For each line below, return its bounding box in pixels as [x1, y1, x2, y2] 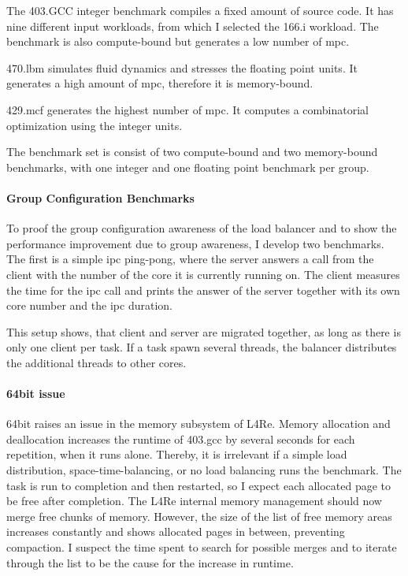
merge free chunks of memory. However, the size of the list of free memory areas [6, 507, 392, 524]
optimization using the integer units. [6, 117, 183, 133]
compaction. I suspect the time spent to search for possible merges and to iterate [6, 539, 397, 556]
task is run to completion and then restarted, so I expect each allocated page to [6, 477, 391, 493]
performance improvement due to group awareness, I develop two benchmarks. [6, 235, 384, 251]
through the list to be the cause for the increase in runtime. [6, 554, 294, 570]
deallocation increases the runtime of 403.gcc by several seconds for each [6, 430, 355, 447]
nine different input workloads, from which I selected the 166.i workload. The [6, 17, 379, 34]
